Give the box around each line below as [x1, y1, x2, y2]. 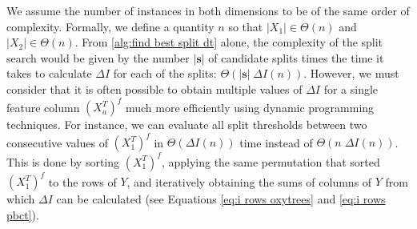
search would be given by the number [6, 49, 190, 66]
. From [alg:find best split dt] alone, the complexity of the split [74, 34, 383, 50]
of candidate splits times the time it [208, 49, 384, 66]
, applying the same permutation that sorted [161, 153, 380, 170]
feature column [6, 98, 80, 115]
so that [228, 18, 263, 34]
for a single [323, 80, 379, 97]
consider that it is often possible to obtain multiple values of [6, 80, 303, 97]
